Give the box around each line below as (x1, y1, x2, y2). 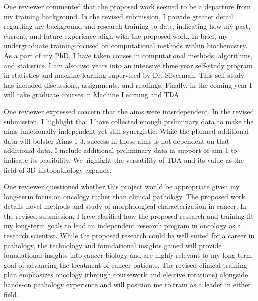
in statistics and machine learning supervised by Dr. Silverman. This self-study (4, 70, 245, 80)
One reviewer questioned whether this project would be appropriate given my (4, 181, 240, 192)
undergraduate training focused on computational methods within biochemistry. (4, 40, 248, 51)
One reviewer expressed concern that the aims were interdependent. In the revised (4, 106, 254, 116)
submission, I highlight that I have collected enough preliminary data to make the (4, 116, 254, 126)
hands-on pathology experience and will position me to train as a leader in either (4, 279, 251, 290)
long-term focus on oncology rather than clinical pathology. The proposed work (4, 191, 245, 201)
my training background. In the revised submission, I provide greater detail (4, 11, 233, 21)
